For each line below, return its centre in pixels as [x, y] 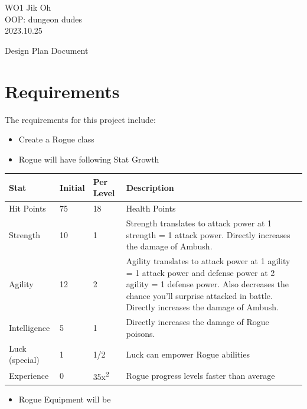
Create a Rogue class [56, 139]
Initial [72, 187]
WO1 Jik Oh [28, 7]
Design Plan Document [47, 50]
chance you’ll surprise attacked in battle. [199, 295]
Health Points [151, 208]
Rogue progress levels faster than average [200, 376]
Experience [29, 376]
